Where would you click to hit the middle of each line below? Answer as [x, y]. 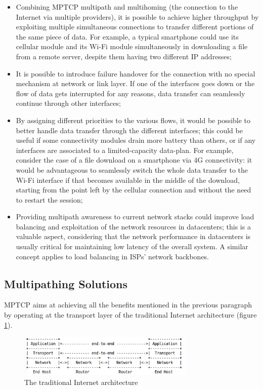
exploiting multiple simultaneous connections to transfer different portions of [135, 27]
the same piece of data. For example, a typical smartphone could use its [127, 36]
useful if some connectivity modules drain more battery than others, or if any [136, 140]
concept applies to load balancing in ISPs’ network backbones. [113, 256]
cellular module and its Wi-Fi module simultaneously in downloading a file [132, 46]
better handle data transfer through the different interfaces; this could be [129, 130]
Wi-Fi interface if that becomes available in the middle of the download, [128, 180]
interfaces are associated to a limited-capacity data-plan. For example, [125, 150]
